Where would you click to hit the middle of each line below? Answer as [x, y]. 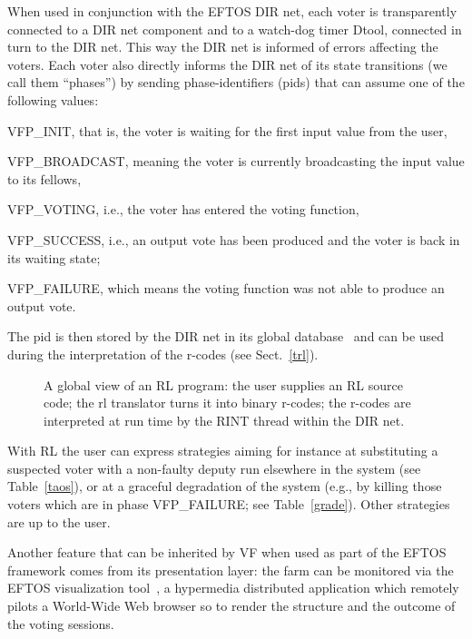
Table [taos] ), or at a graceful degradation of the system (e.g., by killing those [225, 486]
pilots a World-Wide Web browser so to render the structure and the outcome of [231, 606]
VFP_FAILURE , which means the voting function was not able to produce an [226, 288]
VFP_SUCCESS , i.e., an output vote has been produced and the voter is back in [234, 239]
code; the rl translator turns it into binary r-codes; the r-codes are [227, 403]
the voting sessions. [61, 623]
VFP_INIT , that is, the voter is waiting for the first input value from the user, [227, 130]
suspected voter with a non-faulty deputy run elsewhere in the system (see [214, 468]
